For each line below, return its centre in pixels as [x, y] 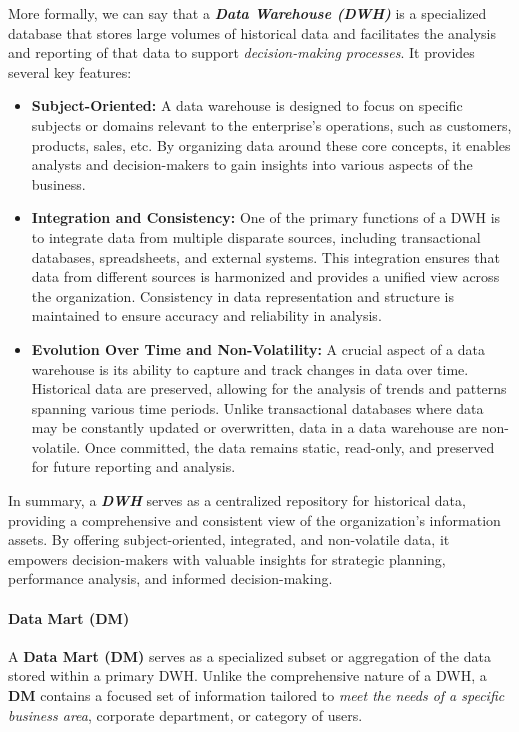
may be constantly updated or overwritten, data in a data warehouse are [254, 427]
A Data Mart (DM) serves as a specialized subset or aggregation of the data [249, 655]
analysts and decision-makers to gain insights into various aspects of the [252, 164]
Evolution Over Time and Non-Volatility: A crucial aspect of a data [258, 348]
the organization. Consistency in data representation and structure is [242, 295]
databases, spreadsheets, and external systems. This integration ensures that [265, 256]
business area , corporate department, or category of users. [185, 714]
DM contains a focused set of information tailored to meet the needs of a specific [256, 695]
